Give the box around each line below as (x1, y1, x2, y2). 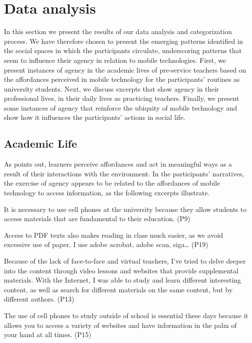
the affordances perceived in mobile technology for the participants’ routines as (4, 74, 240, 84)
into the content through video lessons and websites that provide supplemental (4, 265, 239, 275)
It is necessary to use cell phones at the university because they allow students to (4, 204, 247, 214)
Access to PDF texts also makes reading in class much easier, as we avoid (4, 229, 223, 240)
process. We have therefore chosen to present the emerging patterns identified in (4, 36, 243, 46)
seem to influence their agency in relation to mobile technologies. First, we (4, 55, 226, 65)
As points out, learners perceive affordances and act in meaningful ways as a (4, 159, 232, 169)
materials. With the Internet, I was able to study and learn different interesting (4, 275, 241, 285)
